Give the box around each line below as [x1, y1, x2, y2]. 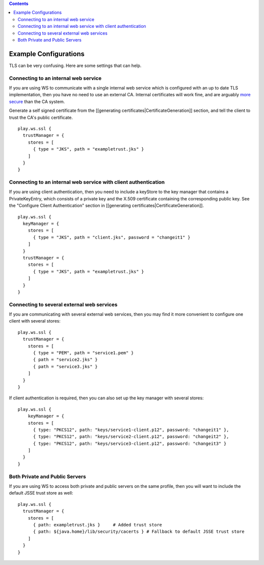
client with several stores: [9, 318, 61, 324]
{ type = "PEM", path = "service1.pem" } [33, 350, 134, 355]
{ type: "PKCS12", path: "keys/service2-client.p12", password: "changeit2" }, [33, 434, 229, 439]
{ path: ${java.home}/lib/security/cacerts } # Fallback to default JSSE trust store [33, 529, 244, 535]
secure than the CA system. [9, 98, 65, 105]
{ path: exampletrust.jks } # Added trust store [33, 522, 162, 527]
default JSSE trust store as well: [9, 490, 73, 496]
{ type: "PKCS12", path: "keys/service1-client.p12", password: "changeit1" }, [33, 427, 229, 433]
